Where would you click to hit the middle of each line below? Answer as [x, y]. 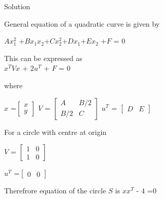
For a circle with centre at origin [56, 132]
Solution [17, 6]
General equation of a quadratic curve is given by [82, 23]
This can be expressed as [43, 58]
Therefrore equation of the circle [55, 191]
